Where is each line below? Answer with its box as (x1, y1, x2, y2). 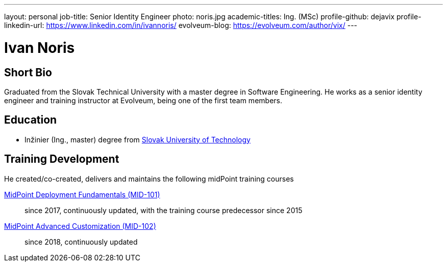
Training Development (4, 153, 119, 166)
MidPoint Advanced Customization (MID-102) (4, 221, 156, 230)
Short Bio (4, 66, 52, 79)
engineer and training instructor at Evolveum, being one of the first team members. (4, 96, 282, 105)
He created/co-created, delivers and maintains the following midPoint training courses (4, 174, 294, 183)
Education (4, 113, 57, 127)
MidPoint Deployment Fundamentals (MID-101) (4, 190, 160, 199)
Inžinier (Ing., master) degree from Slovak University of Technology (24, 135, 251, 144)
